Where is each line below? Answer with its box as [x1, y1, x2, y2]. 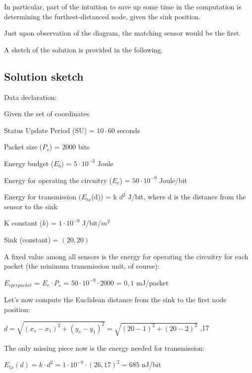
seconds [117, 125, 140, 135]
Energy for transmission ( [4, 191, 82, 202]
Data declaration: [4, 92, 57, 102]
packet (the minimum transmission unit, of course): [4, 261, 160, 271]
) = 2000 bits [49, 141, 90, 152]
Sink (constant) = [4, 234, 58, 244]
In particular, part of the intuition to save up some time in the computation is [4, 1, 242, 11]
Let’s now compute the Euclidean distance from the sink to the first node [4, 294, 227, 305]
